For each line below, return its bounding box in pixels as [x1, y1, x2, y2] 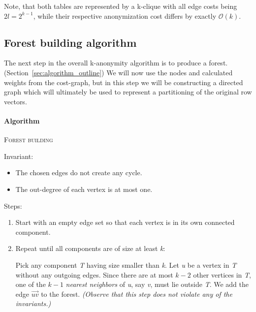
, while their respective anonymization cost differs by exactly [33, 10, 217, 21]
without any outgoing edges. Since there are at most [15, 269, 173, 280]
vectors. [4, 96, 27, 106]
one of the [15, 279, 46, 289]
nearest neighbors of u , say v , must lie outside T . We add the [65, 279, 249, 289]
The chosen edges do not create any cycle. [15, 167, 142, 178]
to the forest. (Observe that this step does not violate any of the [41, 288, 232, 299]
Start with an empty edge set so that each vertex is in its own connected [15, 217, 235, 227]
